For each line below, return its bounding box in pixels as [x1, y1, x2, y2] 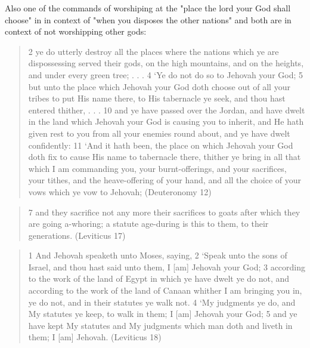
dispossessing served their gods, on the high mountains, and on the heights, [28, 57, 304, 69]
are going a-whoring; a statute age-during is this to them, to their [28, 217, 269, 230]
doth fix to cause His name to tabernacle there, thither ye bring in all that [28, 150, 301, 163]
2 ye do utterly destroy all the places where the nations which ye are [28, 45, 279, 57]
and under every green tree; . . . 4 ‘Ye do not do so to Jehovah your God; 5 [28, 68, 303, 81]
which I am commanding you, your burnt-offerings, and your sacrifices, [28, 162, 287, 174]
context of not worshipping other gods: [5, 25, 147, 38]
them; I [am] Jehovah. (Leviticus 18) [28, 331, 162, 343]
